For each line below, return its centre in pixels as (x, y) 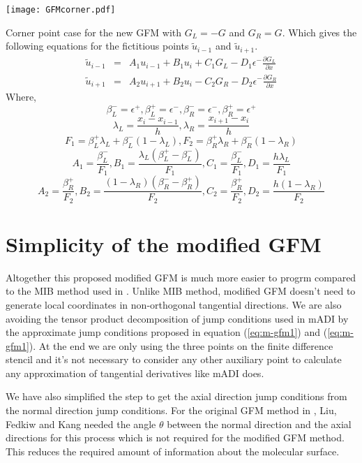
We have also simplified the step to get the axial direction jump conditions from (176, 396)
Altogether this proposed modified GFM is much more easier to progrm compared (181, 277)
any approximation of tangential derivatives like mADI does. (135, 373)
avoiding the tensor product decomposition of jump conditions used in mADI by (177, 318)
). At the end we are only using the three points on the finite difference (181, 345)
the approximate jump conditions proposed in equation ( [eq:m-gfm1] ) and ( (167, 332)
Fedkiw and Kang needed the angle (81, 424)
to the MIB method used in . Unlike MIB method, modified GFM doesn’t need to (181, 291)
